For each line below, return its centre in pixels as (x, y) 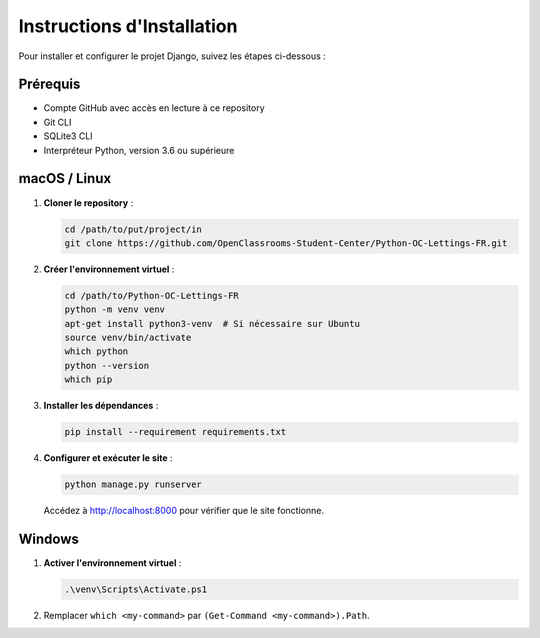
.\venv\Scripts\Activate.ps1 (136, 589)
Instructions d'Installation (128, 26)
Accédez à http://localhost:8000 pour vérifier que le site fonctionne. (184, 511)
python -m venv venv (114, 309)
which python (96, 351)
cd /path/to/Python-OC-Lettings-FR (151, 295)
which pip (88, 379)
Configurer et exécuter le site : (108, 458)
